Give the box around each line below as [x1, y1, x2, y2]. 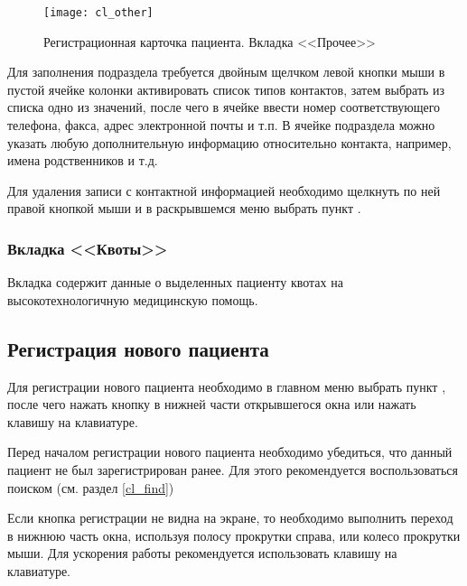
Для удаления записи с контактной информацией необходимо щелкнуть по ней [7, 181, 441, 200]
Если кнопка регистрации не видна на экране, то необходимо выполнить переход [7, 508, 453, 527]
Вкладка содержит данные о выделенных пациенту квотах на [7, 273, 343, 292]
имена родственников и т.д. [7, 151, 158, 170]
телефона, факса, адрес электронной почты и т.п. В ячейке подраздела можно [7, 116, 435, 135]
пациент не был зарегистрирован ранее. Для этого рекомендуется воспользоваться [7, 460, 459, 479]
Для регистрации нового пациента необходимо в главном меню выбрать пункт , [7, 377, 446, 395]
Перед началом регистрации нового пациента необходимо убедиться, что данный [7, 442, 453, 461]
